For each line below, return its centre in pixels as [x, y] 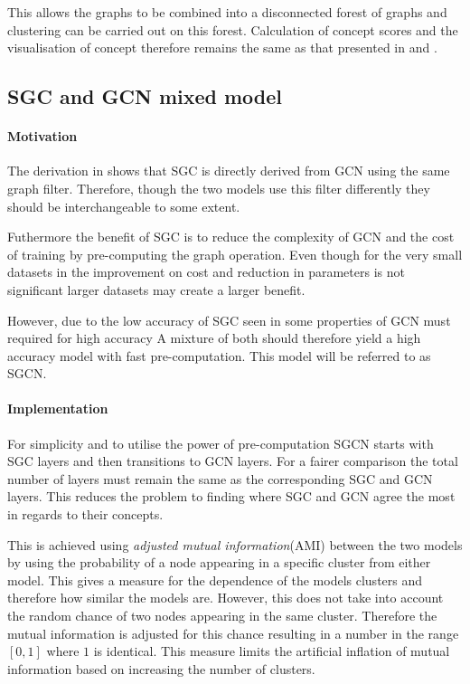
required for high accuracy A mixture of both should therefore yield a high [214, 338]
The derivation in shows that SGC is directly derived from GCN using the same [229, 171]
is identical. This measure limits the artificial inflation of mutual [272, 651]
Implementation [58, 408]
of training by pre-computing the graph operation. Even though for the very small [235, 254]
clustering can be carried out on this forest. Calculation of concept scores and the [233, 29]
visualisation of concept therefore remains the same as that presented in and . [222, 47]
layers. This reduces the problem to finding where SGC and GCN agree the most [231, 496]
